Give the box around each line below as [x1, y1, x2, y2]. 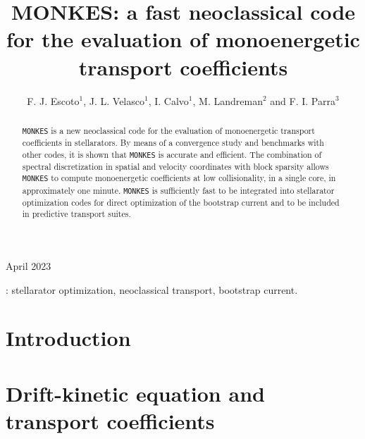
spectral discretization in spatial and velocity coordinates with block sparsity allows [22, 160, 329, 172]
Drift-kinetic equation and [6, 378, 265, 407]
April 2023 [6, 259, 51, 273]
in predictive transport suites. [22, 208, 131, 220]
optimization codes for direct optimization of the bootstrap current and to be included [22, 196, 340, 208]
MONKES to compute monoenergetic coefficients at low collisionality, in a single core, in [22, 172, 336, 184]
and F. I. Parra [270, 93, 335, 108]
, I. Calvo [148, 93, 189, 108]
